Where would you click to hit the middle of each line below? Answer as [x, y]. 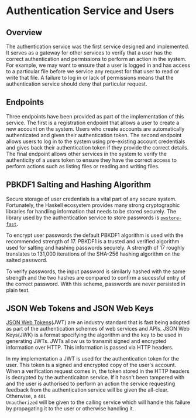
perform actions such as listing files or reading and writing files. [83, 166]
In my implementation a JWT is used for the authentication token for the [93, 359]
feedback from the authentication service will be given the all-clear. [87, 390]
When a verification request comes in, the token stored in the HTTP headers [98, 371]
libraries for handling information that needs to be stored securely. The [91, 211]
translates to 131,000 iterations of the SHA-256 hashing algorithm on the [93, 254]
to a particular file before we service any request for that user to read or [93, 71]
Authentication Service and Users [90, 11]
